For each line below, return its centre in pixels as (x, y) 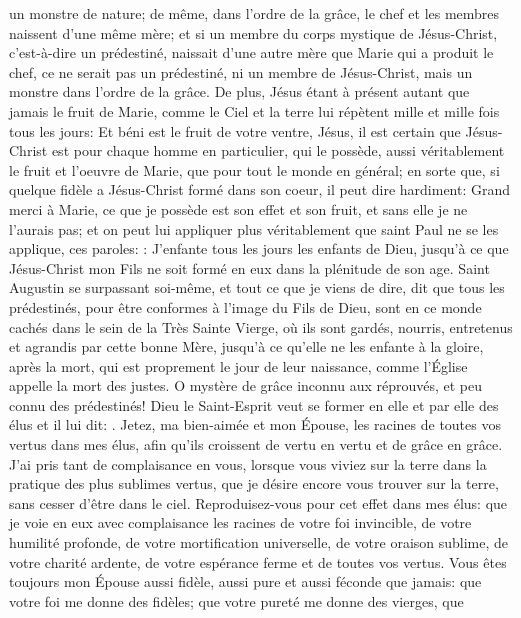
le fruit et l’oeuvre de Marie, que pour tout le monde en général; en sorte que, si (254, 169)
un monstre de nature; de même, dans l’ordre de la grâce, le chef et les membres (254, 13)
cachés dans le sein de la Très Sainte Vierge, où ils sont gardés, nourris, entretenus (261, 326)
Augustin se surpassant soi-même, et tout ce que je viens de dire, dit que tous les (257, 287)
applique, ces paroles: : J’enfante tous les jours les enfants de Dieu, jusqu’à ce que (259, 248)
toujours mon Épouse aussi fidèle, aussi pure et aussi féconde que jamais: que (245, 581)
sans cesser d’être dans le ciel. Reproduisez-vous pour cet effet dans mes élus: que (258, 502)
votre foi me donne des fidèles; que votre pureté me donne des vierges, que (236, 600)
